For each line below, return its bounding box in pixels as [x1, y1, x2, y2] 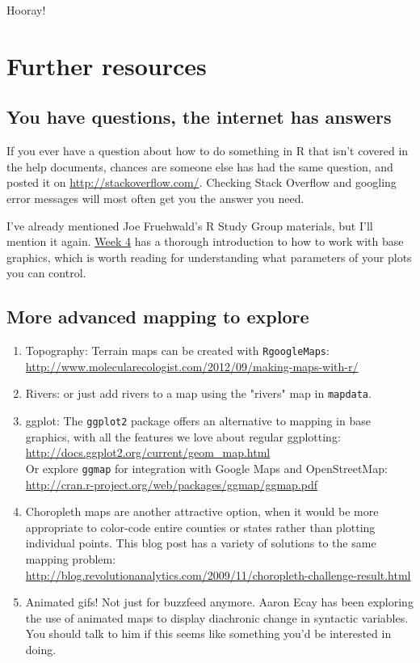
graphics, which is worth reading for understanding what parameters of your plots [6, 248, 412, 265]
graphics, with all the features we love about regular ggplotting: [25, 428, 341, 445]
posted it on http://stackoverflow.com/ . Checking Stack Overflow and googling [6, 174, 397, 191]
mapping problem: [25, 550, 116, 567]
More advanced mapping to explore [6, 304, 309, 329]
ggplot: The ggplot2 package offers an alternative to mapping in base [25, 412, 371, 429]
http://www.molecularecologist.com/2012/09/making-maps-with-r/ [25, 357, 359, 374]
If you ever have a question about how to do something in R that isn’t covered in [6, 142, 409, 159]
